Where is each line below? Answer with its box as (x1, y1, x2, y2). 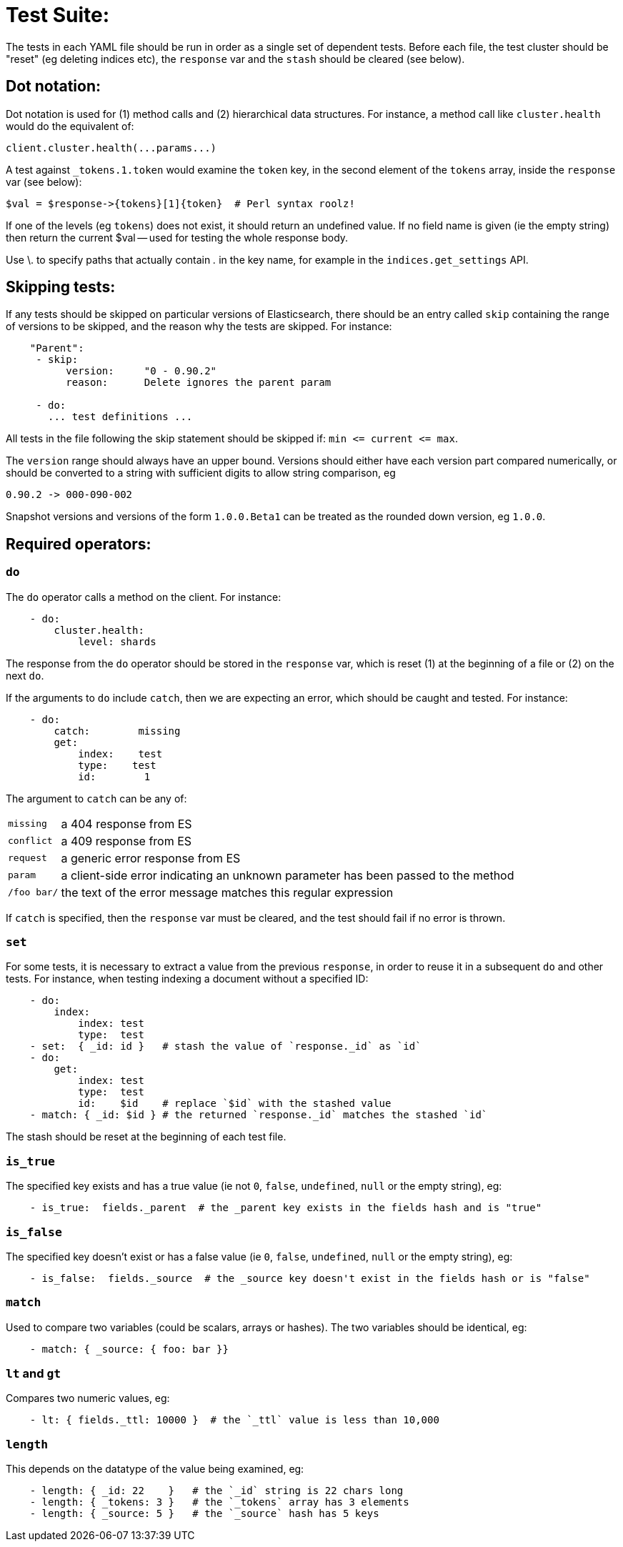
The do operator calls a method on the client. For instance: (6, 590, 281, 603)
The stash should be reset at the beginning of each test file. (6, 1130, 286, 1143)
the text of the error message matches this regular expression (61, 885, 394, 900)
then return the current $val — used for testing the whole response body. (6, 231, 349, 244)
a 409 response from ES (61, 833, 192, 848)
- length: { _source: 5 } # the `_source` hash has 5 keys (29, 1508, 379, 1520)
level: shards (78, 635, 156, 647)
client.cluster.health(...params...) (6, 141, 217, 154)
